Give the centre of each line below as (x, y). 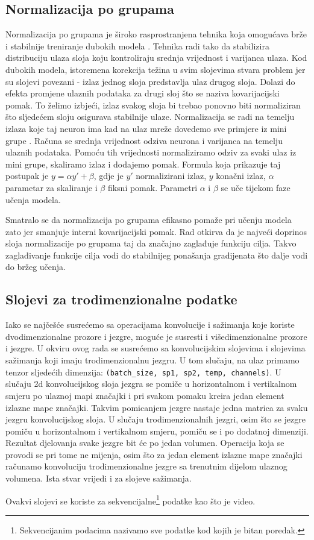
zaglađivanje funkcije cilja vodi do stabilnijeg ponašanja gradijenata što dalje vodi (157, 255)
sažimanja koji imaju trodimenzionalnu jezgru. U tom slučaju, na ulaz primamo (152, 360)
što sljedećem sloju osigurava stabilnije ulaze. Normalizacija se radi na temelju (150, 117)
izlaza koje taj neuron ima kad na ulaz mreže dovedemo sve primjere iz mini (146, 128)
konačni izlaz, (241, 176)
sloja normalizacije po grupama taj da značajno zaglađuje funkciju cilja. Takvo (151, 243)
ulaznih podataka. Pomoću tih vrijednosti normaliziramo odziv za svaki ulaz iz (151, 152)
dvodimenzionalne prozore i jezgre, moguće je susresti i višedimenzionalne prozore (156, 336)
